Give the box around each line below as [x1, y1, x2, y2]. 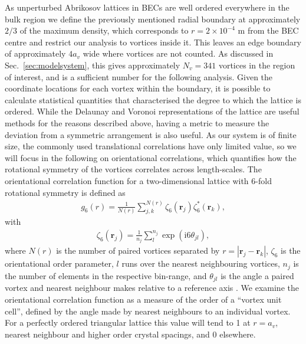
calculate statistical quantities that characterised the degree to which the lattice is [5, 93, 301, 106]
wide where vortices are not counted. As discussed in [83, 47, 274, 60]
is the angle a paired [221, 269, 294, 281]
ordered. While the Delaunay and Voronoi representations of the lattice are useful [5, 105, 300, 117]
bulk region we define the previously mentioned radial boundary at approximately [5, 12, 301, 25]
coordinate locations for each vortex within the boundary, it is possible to [5, 82, 271, 94]
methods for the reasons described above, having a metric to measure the [5, 116, 269, 129]
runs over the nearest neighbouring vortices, [121, 257, 280, 270]
